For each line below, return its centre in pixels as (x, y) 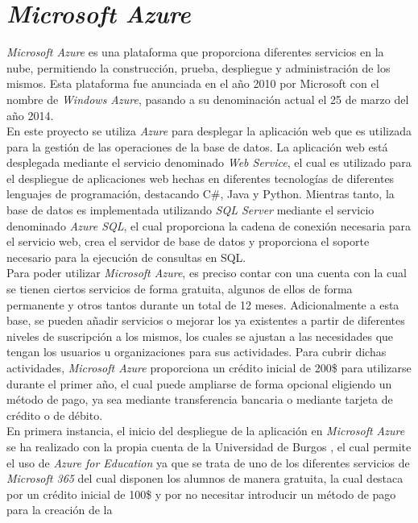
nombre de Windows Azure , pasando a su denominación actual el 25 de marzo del (208, 99)
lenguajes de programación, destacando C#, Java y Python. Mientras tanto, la (201, 194)
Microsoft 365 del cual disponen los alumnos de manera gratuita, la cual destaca (205, 478)
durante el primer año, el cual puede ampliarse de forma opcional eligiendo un (199, 383)
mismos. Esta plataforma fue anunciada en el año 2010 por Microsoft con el (193, 83)
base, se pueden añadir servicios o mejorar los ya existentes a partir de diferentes (206, 320)
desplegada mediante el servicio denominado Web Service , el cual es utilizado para (209, 162)
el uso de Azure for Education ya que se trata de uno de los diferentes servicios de (208, 462)
